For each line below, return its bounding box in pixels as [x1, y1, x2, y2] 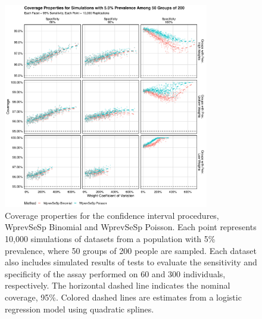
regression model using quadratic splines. [5, 302, 154, 315]
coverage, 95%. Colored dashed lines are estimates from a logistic [5, 290, 242, 303]
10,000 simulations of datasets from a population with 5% [5, 232, 216, 244]
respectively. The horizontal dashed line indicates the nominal [5, 279, 230, 292]
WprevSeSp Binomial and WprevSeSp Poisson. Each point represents [5, 221, 257, 233]
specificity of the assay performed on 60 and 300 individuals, [5, 267, 226, 280]
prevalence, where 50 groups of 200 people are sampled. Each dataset [5, 244, 257, 256]
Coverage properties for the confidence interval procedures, [5, 209, 219, 221]
